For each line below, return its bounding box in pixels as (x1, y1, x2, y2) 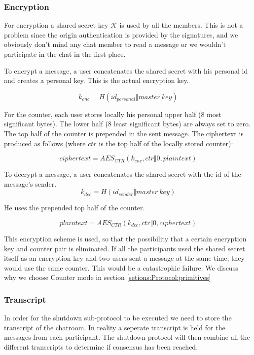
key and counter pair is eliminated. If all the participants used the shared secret (4, 243, 245, 253)
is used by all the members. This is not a (119, 20, 243, 30)
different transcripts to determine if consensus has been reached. (4, 341, 198, 352)
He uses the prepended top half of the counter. (4, 202, 145, 213)
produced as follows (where (4, 138, 86, 148)
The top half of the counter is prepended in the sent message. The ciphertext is (4, 128, 244, 138)
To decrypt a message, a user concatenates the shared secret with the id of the (4, 169, 241, 179)
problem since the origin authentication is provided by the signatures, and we (4, 29, 238, 39)
